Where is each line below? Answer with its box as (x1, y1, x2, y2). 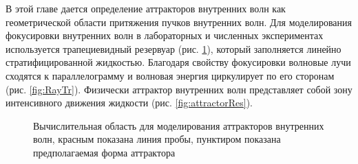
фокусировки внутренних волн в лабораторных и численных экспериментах (6, 28, 324, 43)
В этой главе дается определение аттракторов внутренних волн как (6, 1, 286, 15)
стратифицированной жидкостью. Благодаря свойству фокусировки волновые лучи (6, 55, 351, 69)
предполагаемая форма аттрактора (33, 145, 176, 159)
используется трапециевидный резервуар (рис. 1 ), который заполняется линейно (6, 41, 341, 56)
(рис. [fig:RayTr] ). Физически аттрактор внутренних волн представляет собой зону (6, 82, 352, 96)
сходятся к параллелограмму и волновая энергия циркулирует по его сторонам (6, 68, 335, 82)
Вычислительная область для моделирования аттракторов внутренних (33, 118, 324, 132)
